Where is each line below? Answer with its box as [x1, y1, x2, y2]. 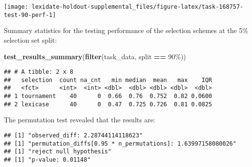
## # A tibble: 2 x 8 [4, 68, 74, 76]
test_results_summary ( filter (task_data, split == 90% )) [4, 51, 186, 61]
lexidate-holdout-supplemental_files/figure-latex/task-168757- [31, 3, 243, 10]
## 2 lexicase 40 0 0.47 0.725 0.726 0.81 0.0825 [4, 100, 212, 108]
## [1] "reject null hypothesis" [4, 148, 111, 155]
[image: [4, 3, 29, 10]
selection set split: [4, 34, 57, 45]
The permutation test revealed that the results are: [4, 115, 156, 125]
